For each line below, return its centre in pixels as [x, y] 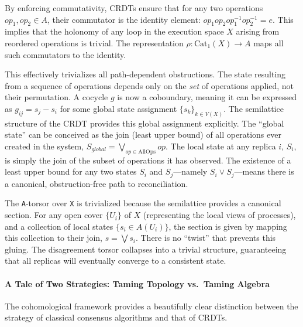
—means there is [264, 171]
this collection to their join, [54, 238]
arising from [258, 31]
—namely [190, 171]
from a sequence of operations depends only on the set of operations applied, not [149, 85]
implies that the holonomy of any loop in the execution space [114, 31]
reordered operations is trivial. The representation [94, 42]
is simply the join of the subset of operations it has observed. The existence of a [148, 160]
